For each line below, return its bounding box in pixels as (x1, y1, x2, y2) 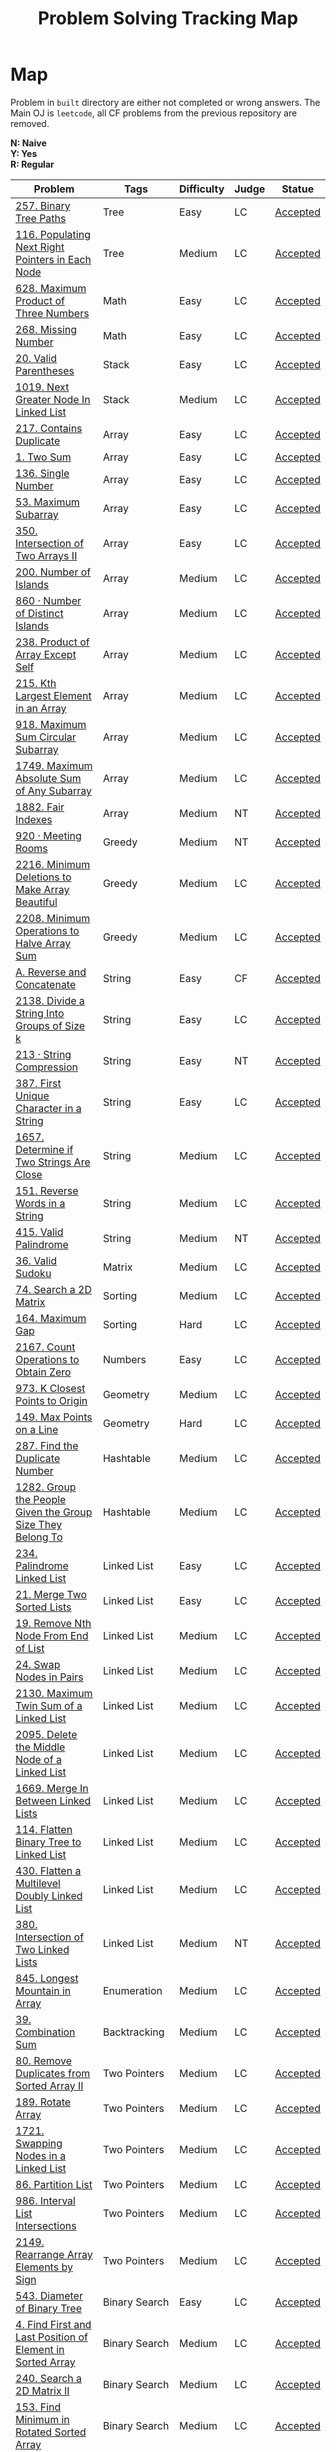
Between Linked (15, 1793, 92, 1807)
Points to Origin (15, 1393, 88, 1407)
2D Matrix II (15, 2383, 70, 2397)
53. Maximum (15, 495, 80, 509)
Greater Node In (15, 392, 91, 406)
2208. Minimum (15, 911, 91, 925)
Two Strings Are (15, 1155, 91, 1169)
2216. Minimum (15, 857, 91, 871)
